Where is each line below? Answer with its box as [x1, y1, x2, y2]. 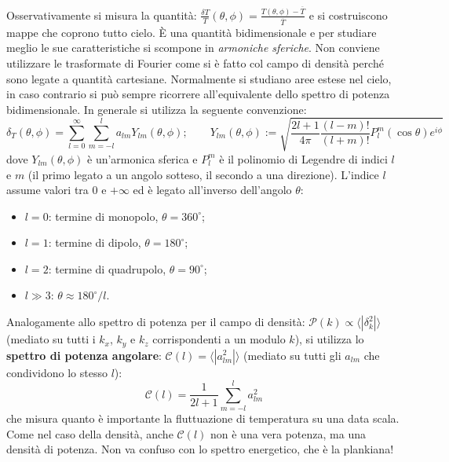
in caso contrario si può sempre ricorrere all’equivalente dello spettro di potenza [6, 86, 390, 102]
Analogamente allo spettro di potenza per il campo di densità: [6, 313, 305, 330]
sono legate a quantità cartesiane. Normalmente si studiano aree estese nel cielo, [6, 70, 392, 86]
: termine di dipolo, [48, 234, 141, 251]
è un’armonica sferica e [87, 150, 198, 167]
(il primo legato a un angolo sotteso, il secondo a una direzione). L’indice [27, 166, 379, 182]
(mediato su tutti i [6, 331, 96, 347]
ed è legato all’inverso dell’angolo [133, 181, 292, 198]
